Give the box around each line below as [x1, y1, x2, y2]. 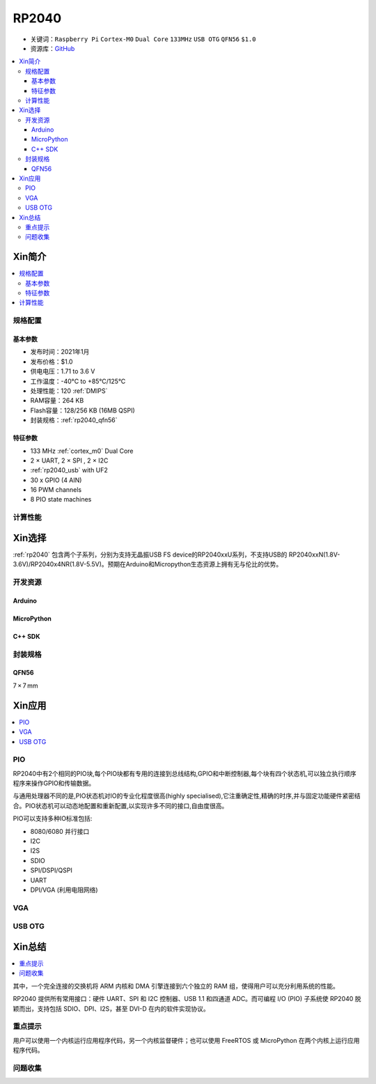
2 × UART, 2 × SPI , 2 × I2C [30, 456, 109, 465]
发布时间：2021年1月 [30, 348, 90, 356]
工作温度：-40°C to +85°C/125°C [30, 377, 126, 385]
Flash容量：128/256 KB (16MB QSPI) [30, 406, 135, 415]
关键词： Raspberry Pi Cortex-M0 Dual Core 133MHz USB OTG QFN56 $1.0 [30, 35, 256, 43]
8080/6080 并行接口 [30, 827, 90, 835]
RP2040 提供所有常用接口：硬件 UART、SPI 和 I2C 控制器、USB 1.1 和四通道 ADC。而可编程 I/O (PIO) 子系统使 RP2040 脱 [13, 995, 361, 1003]
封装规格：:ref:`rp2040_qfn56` [30, 416, 118, 424]
